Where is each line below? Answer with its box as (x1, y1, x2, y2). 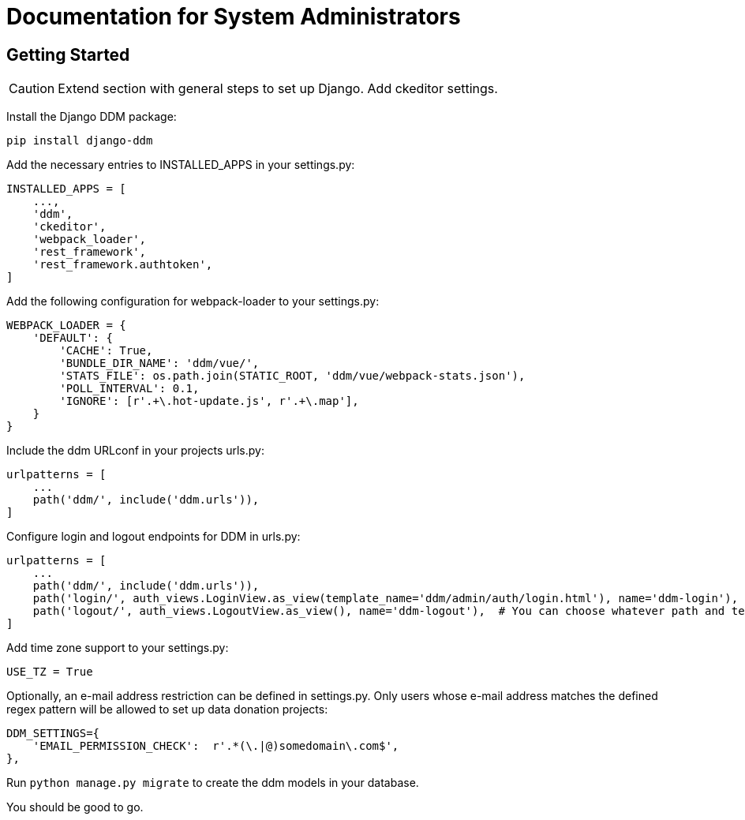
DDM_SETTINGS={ (6, 727, 100, 740)
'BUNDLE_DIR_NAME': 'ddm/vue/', (59, 357, 260, 370)
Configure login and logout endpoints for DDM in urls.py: (6, 530, 301, 544)
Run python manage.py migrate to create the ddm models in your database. (6, 776, 419, 790)
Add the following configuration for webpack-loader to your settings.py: (6, 294, 380, 309)
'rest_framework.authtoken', (32, 258, 213, 271)
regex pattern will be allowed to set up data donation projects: (6, 702, 328, 717)
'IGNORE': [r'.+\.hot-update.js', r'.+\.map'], (59, 395, 359, 408)
